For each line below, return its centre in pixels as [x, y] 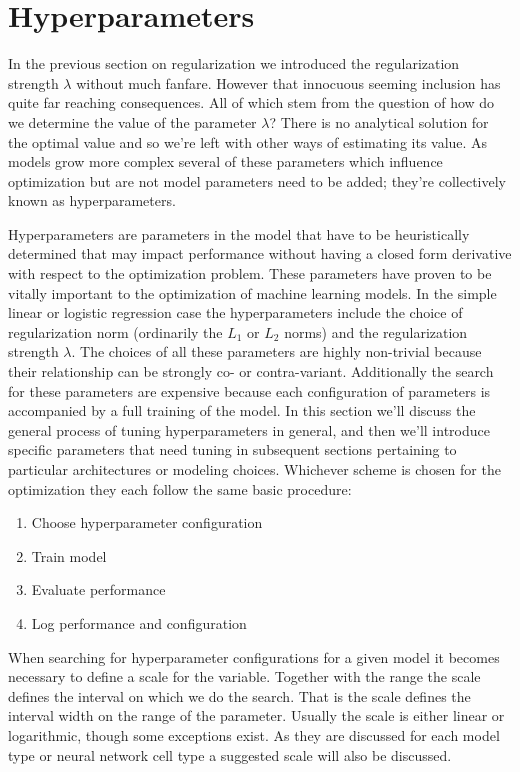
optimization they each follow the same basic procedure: [180, 488]
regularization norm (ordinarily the [115, 331]
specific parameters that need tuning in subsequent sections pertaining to [232, 449]
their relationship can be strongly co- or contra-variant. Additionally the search [251, 371]
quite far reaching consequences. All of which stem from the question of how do [251, 102]
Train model [69, 555]
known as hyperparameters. [92, 200]
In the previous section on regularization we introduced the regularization [234, 63]
